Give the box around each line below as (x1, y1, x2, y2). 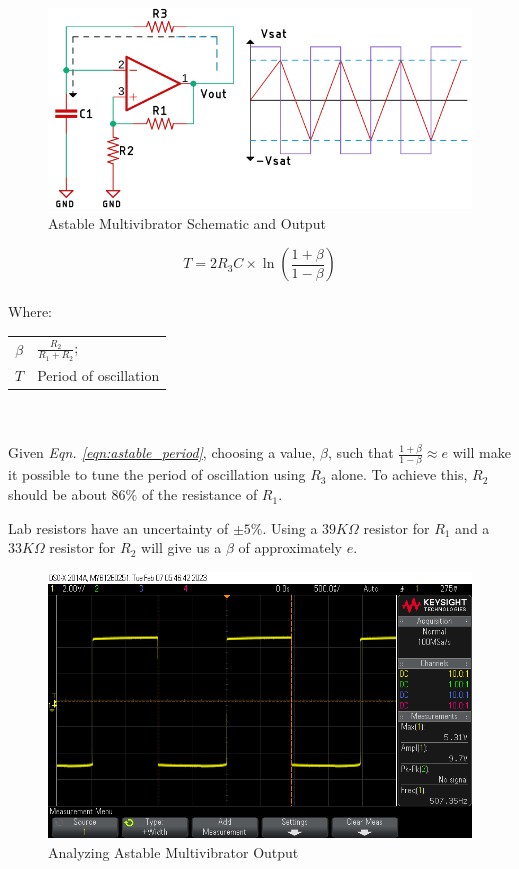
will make (452, 442, 511, 463)
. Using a (262, 517, 318, 538)
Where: (8, 301, 52, 322)
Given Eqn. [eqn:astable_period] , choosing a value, (8, 442, 316, 463)
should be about (8, 484, 107, 505)
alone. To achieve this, (331, 464, 468, 485)
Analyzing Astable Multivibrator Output (48, 842, 299, 862)
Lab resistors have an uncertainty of (8, 517, 229, 538)
